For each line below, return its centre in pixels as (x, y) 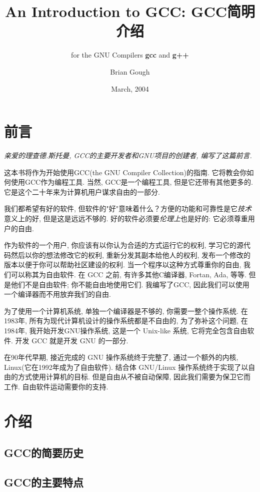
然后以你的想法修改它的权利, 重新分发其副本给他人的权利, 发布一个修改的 (131, 255)
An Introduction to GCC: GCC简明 (130, 11)
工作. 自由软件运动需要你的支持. (56, 386)
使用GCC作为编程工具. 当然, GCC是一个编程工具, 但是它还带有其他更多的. (132, 182)
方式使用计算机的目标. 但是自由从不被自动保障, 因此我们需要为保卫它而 (134, 377)
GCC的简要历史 (44, 453)
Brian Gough (130, 71)
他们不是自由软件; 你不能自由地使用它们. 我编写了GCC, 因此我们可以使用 (130, 284)
